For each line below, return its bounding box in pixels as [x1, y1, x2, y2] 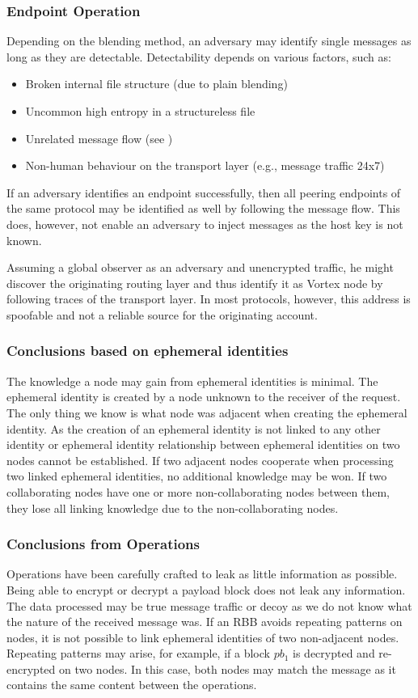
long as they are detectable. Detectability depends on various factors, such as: [6, 48, 391, 65]
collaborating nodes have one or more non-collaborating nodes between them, [6, 483, 390, 500]
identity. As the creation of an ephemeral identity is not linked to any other [6, 420, 381, 437]
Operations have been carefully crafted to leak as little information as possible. [6, 565, 398, 582]
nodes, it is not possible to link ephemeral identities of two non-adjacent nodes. [6, 628, 399, 645]
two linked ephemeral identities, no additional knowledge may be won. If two [6, 467, 387, 484]
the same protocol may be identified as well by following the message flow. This [6, 200, 400, 217]
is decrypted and [293, 645, 375, 662]
